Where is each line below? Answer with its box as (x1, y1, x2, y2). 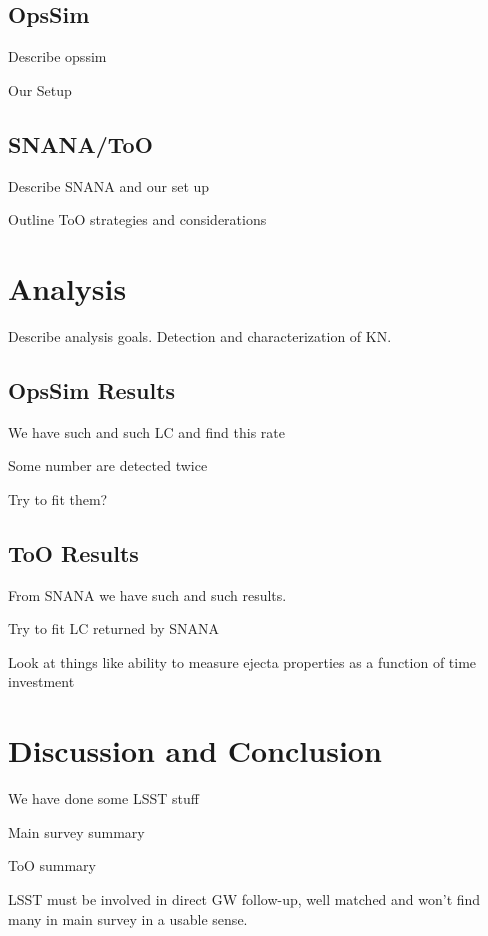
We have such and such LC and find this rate (8, 421, 285, 442)
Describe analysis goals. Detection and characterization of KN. (8, 325, 392, 346)
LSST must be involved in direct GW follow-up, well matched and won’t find (8, 888, 481, 909)
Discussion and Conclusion (8, 730, 382, 771)
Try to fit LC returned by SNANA (8, 618, 220, 639)
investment (8, 671, 75, 692)
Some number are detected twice (8, 455, 208, 476)
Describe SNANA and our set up (8, 175, 210, 196)
